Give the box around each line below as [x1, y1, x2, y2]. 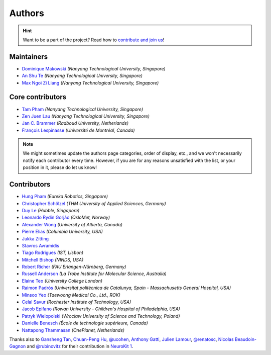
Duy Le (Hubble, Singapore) [22, 207, 80, 213]
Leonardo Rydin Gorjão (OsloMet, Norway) [22, 214, 110, 221]
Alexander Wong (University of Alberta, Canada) [22, 221, 123, 227]
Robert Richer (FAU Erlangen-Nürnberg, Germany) [22, 264, 126, 270]
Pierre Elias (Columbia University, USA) [22, 229, 103, 235]
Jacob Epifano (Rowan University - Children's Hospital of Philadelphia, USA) [22, 306, 180, 312]
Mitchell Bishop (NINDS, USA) [22, 256, 84, 262]
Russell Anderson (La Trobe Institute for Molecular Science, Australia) [22, 271, 167, 277]
